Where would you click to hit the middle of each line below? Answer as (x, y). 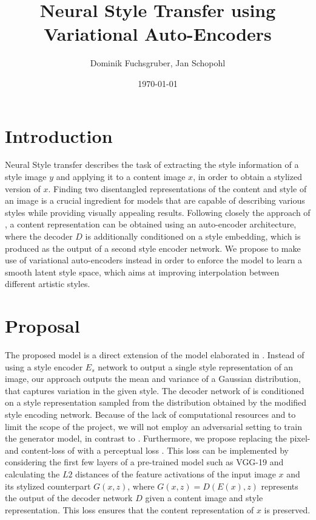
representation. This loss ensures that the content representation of (129, 509)
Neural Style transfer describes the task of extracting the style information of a (152, 165)
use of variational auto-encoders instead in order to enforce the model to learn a (154, 260)
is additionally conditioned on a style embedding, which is (193, 236)
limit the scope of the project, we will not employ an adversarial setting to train (153, 426)
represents (280, 486)
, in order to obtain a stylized (247, 177)
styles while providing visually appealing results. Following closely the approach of (158, 212)
